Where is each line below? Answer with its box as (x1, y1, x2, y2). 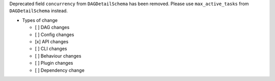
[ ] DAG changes (35, 24, 70, 31)
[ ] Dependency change (35, 67, 85, 73)
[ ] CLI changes (35, 46, 67, 52)
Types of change (22, 17, 58, 23)
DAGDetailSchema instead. (9, 8, 68, 14)
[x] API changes (35, 38, 69, 44)
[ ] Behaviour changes (35, 52, 81, 59)
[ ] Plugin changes (35, 60, 73, 66)
